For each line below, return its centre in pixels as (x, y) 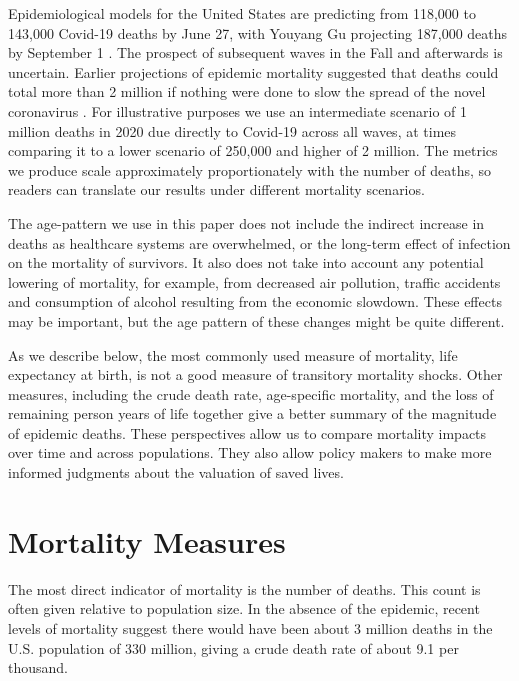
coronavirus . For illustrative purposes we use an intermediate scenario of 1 (238, 110)
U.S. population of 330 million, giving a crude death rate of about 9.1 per (233, 647)
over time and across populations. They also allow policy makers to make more (250, 452)
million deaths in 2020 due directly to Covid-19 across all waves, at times (232, 130)
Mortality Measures (147, 540)
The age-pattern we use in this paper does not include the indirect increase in (246, 222)
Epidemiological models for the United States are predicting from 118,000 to (242, 13)
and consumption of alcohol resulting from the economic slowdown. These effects (255, 301)
